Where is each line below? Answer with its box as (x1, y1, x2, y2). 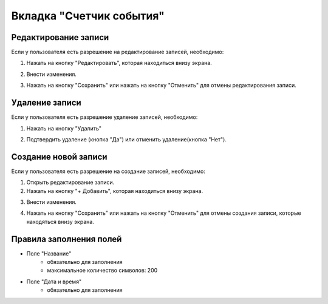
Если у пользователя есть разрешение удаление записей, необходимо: (11, 113, 198, 121)
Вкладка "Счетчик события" (11, 9, 165, 22)
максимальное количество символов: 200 (47, 267, 158, 274)
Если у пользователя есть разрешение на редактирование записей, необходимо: (11, 49, 224, 56)
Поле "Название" (26, 249, 72, 257)
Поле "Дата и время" (26, 278, 82, 285)
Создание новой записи (11, 152, 108, 162)
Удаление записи (11, 98, 81, 108)
